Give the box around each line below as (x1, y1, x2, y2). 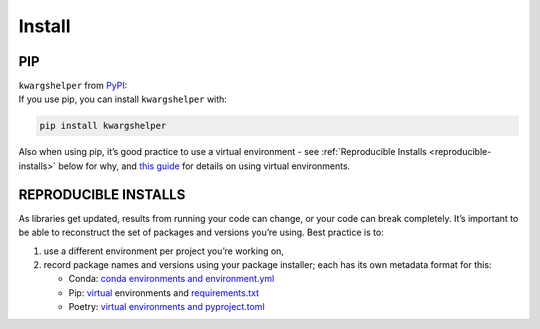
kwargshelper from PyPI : (18, 80, 128, 92)
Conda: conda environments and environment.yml (68, 273, 275, 285)
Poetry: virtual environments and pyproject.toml (68, 301, 265, 313)
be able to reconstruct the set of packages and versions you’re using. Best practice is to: (18, 226, 384, 239)
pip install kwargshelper (39, 120, 167, 132)
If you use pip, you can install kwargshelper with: (18, 93, 227, 105)
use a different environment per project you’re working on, (43, 245, 285, 257)
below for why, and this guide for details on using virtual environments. (58, 160, 351, 172)
